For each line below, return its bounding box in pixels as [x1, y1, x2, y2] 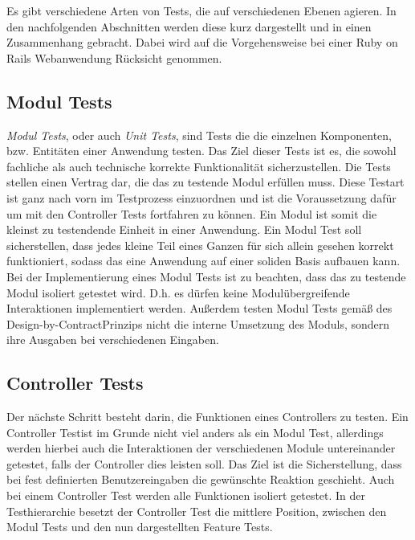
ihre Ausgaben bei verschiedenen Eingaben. [6, 331, 219, 348]
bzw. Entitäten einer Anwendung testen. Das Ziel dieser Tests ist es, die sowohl [6, 142, 397, 159]
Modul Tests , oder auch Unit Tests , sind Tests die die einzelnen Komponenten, [6, 126, 392, 143]
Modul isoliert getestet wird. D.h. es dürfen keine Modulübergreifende [6, 284, 350, 301]
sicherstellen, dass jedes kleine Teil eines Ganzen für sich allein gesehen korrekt [6, 236, 394, 253]
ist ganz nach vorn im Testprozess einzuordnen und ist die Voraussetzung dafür [6, 189, 397, 206]
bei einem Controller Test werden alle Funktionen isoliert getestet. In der [6, 487, 366, 504]
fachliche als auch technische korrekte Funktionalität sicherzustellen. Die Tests [6, 157, 391, 174]
